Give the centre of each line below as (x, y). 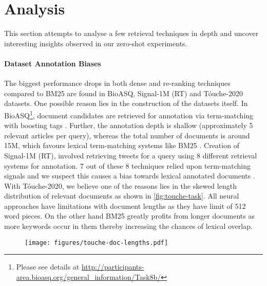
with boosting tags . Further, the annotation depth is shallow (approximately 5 (129, 125)
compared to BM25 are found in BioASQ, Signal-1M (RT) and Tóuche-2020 (124, 93)
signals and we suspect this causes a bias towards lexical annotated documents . (130, 176)
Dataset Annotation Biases (53, 63)
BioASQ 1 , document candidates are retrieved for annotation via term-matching (129, 114)
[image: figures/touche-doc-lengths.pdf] (97, 243)
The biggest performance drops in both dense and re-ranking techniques (117, 83)
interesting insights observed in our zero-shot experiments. (96, 43)
